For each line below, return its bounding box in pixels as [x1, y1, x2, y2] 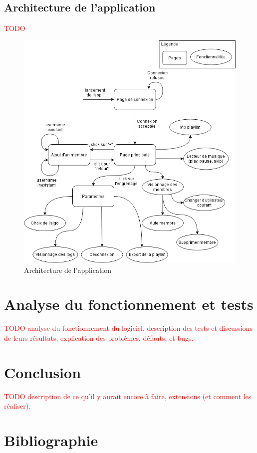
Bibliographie [4, 430, 98, 450]
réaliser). [4, 401, 31, 411]
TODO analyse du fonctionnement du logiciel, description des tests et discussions [4, 323, 253, 333]
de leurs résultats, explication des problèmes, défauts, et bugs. [4, 332, 194, 343]
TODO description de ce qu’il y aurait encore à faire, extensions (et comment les [4, 391, 252, 401]
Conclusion [4, 362, 81, 382]
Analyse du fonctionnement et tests [4, 294, 254, 314]
